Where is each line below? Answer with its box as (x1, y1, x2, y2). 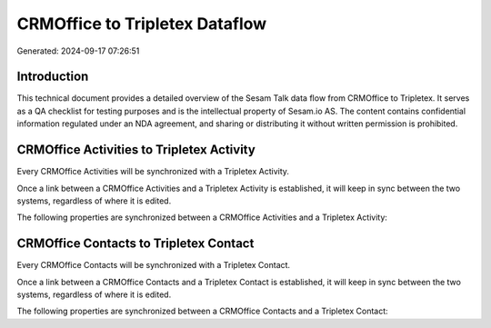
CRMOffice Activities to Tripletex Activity (16, 142, 256, 158)
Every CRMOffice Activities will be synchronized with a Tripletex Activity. (16, 166, 290, 177)
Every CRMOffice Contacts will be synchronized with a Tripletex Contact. (16, 260, 291, 271)
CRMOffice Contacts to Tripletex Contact (16, 236, 255, 252)
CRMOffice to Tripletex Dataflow (16, 14, 267, 34)
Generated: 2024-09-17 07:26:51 (16, 45, 140, 56)
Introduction (16, 69, 89, 84)
